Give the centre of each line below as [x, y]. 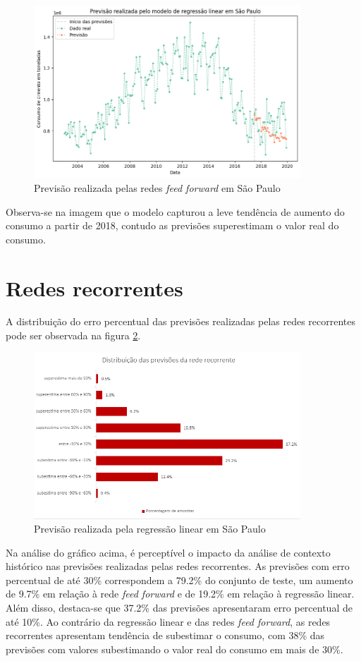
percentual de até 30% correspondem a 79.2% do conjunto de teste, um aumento [179, 580]
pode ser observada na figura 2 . [73, 335]
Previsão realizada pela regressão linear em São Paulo [150, 529]
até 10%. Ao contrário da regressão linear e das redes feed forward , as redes [168, 621]
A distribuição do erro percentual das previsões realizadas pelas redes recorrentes [181, 321]
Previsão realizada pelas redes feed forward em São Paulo [157, 187]
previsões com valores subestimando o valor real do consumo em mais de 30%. [175, 649]
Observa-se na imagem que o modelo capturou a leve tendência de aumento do [175, 211]
